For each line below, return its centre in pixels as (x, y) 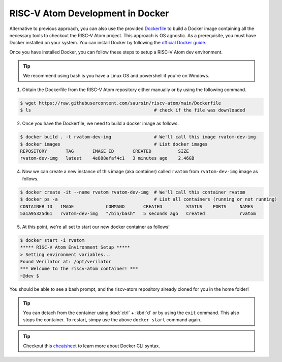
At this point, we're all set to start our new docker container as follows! (96, 227)
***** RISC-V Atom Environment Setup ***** (75, 247)
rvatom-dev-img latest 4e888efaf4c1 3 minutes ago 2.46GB (107, 158)
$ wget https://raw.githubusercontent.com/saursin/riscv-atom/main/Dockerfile (120, 103)
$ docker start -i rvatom (52, 240)
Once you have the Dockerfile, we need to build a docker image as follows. (100, 123)
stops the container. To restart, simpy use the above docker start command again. (112, 320)
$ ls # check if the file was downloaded (133, 110)
